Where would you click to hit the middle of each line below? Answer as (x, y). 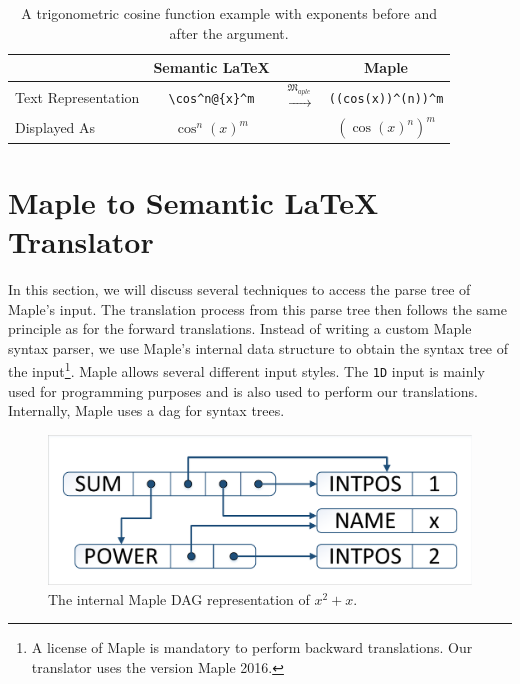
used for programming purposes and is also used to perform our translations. (243, 390)
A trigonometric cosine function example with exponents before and (229, 13)
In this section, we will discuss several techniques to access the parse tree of (239, 288)
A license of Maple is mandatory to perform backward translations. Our (252, 647)
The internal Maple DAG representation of (179, 598)
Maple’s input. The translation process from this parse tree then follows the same (257, 308)
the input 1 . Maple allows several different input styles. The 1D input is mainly (246, 369)
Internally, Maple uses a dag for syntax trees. (146, 410)
